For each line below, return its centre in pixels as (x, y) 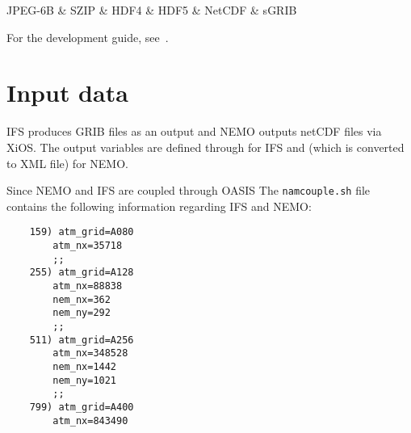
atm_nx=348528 (90, 353)
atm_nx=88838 (88, 286)
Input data (67, 92)
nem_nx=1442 (85, 366)
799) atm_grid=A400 (82, 407)
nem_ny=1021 (85, 380)
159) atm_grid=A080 (82, 232)
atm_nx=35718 (88, 246)
